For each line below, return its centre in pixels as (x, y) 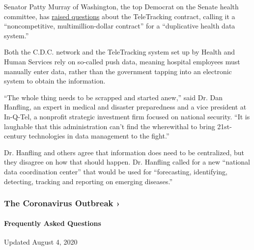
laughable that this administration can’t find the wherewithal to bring (110, 126)
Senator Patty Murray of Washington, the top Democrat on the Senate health (121, 6)
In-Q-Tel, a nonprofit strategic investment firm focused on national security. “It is (127, 116)
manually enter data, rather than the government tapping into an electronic (118, 71)
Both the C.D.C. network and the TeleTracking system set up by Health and (120, 52)
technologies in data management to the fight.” (99, 136)
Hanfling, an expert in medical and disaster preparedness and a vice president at (125, 107)
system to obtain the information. (55, 81)
